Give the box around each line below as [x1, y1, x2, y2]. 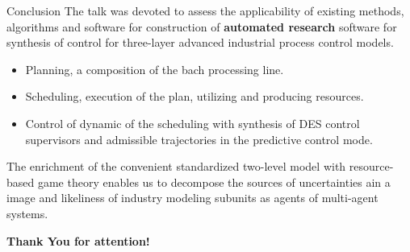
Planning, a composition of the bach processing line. [25, 60, 284, 77]
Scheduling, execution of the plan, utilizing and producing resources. [25, 88, 364, 105]
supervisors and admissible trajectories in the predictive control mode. [25, 130, 373, 147]
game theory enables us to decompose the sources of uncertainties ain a [37, 173, 391, 190]
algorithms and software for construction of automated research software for [6, 18, 397, 35]
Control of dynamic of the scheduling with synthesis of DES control [25, 114, 360, 131]
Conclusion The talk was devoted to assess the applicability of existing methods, [6, 2, 404, 19]
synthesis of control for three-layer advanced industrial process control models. [6, 34, 394, 51]
